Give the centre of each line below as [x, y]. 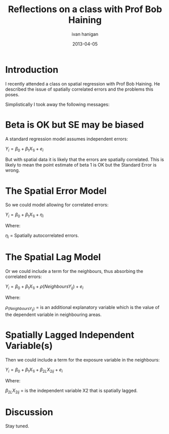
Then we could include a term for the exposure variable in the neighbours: [82, 360]
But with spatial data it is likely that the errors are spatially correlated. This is [85, 160]
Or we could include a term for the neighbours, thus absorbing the [74, 271]
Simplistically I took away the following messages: [57, 104]
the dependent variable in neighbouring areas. [54, 314]
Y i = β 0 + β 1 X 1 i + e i [25, 149]
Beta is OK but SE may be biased [75, 125]
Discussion [29, 412]
